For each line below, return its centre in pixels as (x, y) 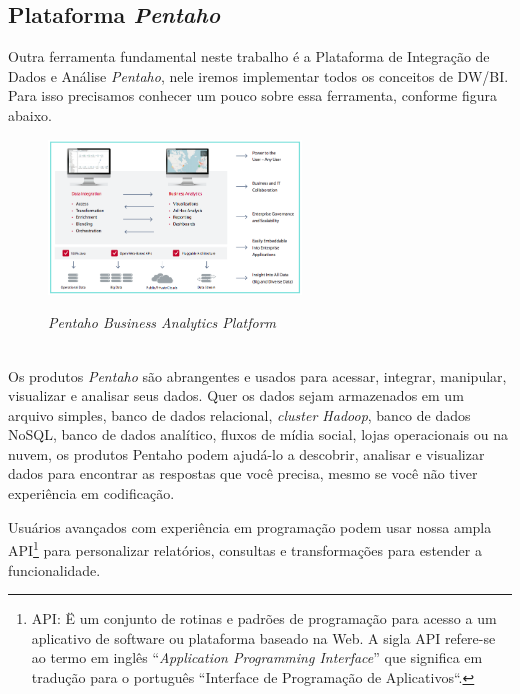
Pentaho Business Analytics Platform (162, 322)
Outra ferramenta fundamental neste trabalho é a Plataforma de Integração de (249, 56)
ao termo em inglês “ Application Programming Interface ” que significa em (257, 657)
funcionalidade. (54, 569)
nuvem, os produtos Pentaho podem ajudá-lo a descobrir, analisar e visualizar (246, 453)
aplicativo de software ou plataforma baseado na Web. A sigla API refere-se (263, 637)
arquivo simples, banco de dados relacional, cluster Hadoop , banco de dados (239, 414)
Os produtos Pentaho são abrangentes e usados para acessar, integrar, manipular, (257, 375)
